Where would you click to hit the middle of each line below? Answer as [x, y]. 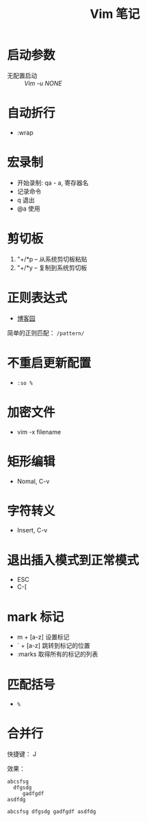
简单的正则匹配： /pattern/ [46, 333]
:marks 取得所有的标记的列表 [57, 654]
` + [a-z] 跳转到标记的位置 [53, 646]
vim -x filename [39, 432]
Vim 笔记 [115, 14]
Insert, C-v [32, 530]
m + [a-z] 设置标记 [43, 637]
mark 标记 [36, 616]
